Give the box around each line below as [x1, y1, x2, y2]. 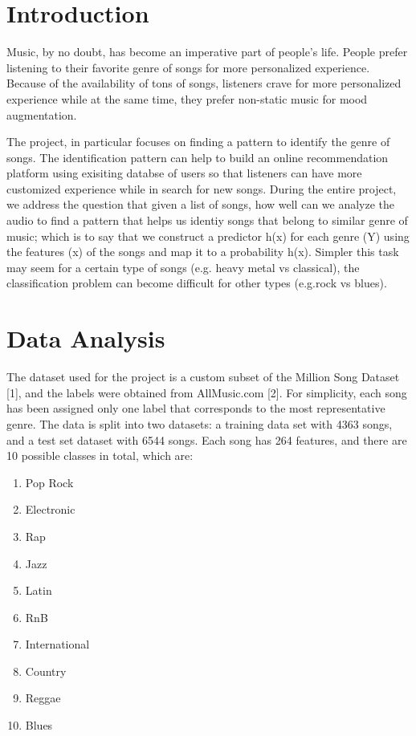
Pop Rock [25, 474, 74, 490]
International [25, 636, 90, 653]
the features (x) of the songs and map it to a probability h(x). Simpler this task [6, 243, 399, 260]
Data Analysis [6, 322, 165, 355]
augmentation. [6, 106, 77, 123]
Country [25, 662, 67, 679]
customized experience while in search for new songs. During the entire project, [6, 180, 397, 197]
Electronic [25, 501, 75, 518]
